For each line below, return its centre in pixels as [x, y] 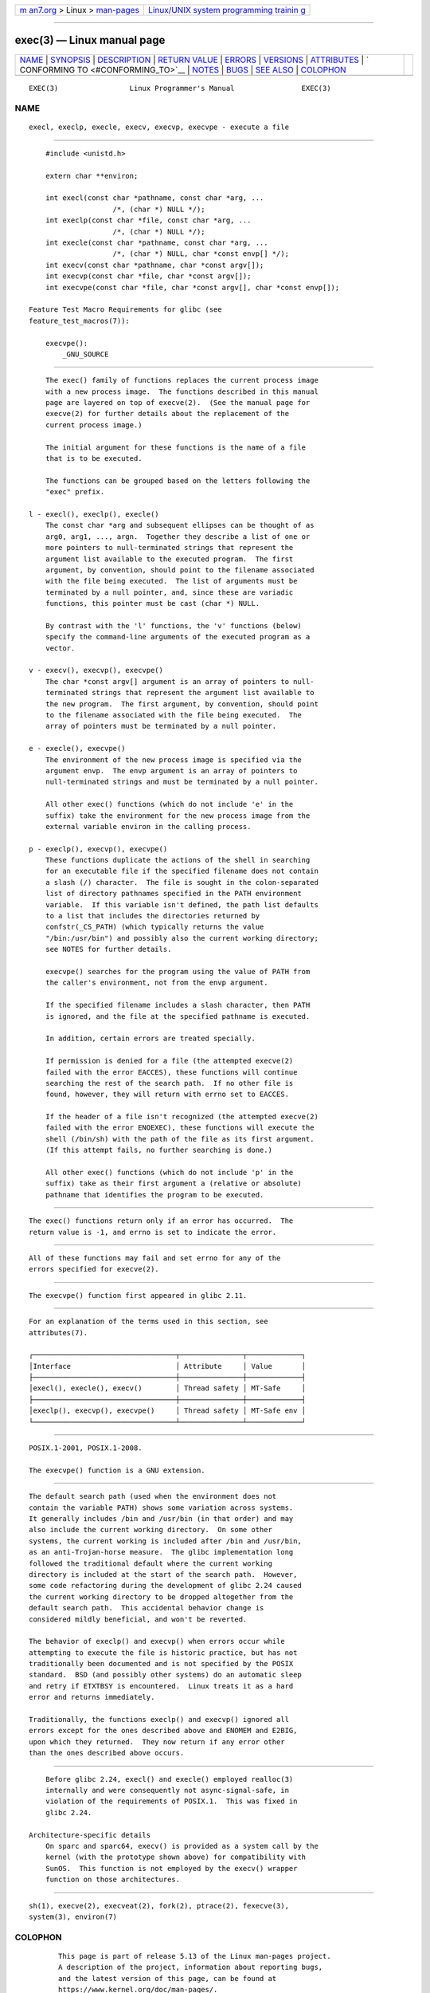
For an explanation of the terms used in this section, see [149, 1322]
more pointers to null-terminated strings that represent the [169, 548]
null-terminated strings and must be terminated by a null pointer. [182, 782]
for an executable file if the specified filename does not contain [182, 871]
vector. [60, 648]
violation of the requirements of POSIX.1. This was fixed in [171, 1801]
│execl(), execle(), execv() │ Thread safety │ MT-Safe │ [168, 1388]
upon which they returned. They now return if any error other [157, 1741]
